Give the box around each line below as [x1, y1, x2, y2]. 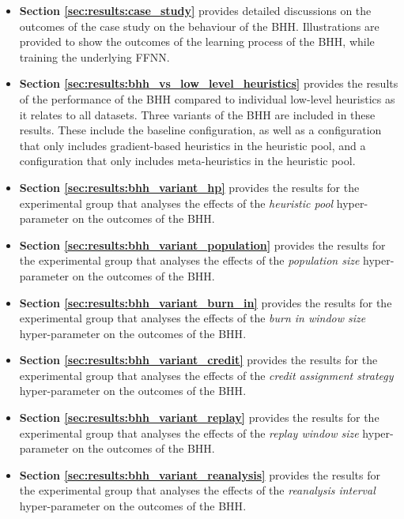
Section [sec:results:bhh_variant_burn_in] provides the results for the [19, 294, 392, 310]
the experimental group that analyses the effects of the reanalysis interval [19, 482, 376, 498]
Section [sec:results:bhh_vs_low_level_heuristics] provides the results [19, 75, 398, 92]
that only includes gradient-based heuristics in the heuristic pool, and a [19, 137, 366, 153]
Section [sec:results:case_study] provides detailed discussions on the [19, 2, 372, 18]
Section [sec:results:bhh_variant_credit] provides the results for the [19, 352, 378, 368]
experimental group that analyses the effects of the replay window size [19, 424, 359, 441]
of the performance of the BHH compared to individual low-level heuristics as [19, 90, 395, 107]
